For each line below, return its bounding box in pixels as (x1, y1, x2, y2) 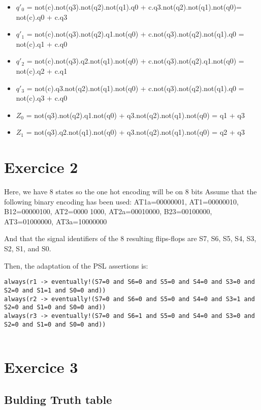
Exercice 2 (4, 157, 78, 178)
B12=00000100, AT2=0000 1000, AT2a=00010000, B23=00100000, (4, 206, 212, 217)
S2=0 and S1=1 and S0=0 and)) (4, 286, 106, 294)
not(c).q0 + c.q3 (16, 11, 68, 22)
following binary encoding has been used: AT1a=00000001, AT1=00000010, (4, 196, 239, 207)
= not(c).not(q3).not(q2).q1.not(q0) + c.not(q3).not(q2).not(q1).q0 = (26, 28, 244, 39)
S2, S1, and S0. (4, 243, 51, 254)
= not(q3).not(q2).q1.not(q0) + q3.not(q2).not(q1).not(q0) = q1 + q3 (26, 109, 245, 120)
